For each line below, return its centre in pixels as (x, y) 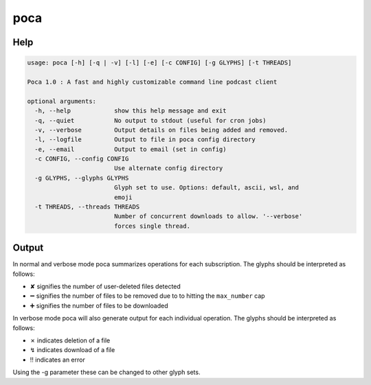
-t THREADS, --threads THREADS (87, 207)
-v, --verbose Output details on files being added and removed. (161, 130)
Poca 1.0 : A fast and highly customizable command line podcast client (152, 82)
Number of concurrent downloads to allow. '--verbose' (208, 217)
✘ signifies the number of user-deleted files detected (105, 287)
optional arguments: (61, 101)
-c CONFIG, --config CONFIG (82, 159)
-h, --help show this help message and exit (131, 111)
